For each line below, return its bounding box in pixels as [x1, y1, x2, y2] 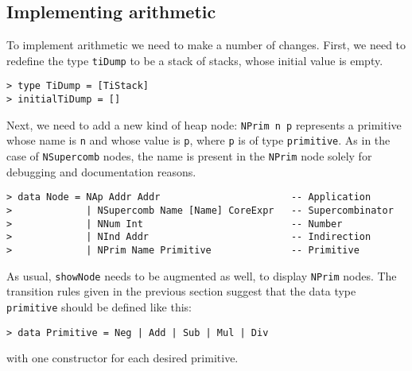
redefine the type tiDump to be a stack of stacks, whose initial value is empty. [6, 52, 383, 68]
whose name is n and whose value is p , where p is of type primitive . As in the [6, 132, 391, 149]
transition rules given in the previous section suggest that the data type [6, 283, 356, 300]
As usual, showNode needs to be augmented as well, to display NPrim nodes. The [6, 267, 397, 284]
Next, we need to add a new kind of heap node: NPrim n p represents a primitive [6, 116, 402, 133]
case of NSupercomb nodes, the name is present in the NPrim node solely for [6, 148, 372, 164]
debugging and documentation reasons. [6, 163, 196, 180]
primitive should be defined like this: [6, 298, 192, 315]
